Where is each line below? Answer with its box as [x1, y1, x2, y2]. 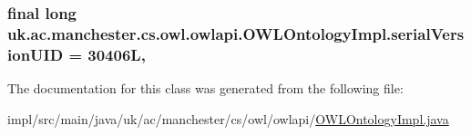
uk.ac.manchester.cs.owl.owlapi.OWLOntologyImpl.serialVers [7, 22, 465, 44]
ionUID [7, 43, 64, 65]
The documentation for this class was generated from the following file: [7, 79, 404, 98]
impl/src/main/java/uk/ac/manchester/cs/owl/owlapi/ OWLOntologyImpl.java [7, 109, 449, 128]
